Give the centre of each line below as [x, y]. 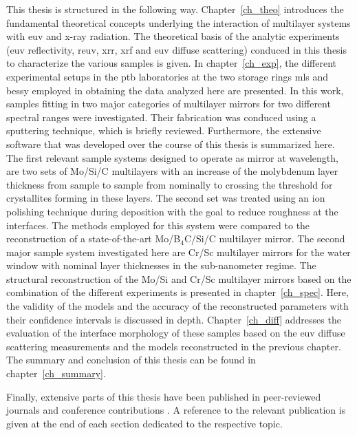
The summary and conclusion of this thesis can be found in [131, 360]
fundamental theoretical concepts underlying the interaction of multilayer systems [178, 22]
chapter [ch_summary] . [56, 373]
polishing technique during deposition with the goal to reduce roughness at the [172, 211]
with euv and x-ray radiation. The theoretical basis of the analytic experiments [173, 36]
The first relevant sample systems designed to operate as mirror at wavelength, [172, 157]
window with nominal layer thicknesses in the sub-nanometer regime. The [161, 265]
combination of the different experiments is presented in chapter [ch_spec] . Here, [177, 292]
